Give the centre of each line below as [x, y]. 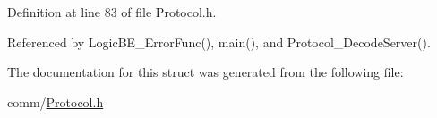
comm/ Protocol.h [56, 101]
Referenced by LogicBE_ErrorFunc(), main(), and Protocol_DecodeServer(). [219, 42]
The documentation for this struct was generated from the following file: [206, 72]
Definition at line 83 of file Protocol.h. [112, 12]
